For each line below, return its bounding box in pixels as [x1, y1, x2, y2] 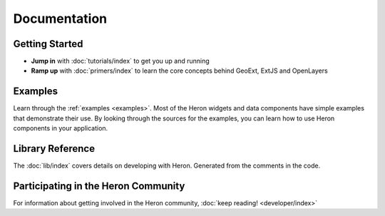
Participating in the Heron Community [13, 180, 185, 192]
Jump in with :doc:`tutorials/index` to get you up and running [31, 57, 210, 66]
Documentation [13, 11, 108, 26]
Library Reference [13, 143, 96, 155]
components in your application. [13, 124, 108, 133]
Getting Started [13, 38, 83, 50]
